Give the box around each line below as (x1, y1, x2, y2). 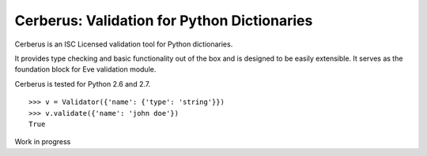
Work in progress (14, 137, 71, 147)
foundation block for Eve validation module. (14, 65, 157, 74)
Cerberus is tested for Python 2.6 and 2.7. (14, 79, 151, 88)
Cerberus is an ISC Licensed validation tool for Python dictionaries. (14, 39, 233, 49)
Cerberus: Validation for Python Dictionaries (14, 12, 313, 29)
